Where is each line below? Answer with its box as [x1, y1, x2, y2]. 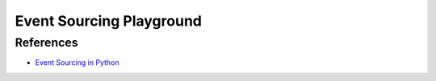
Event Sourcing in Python [35, 58, 119, 67]
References [15, 35, 78, 50]
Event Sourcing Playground [15, 12, 202, 30]
